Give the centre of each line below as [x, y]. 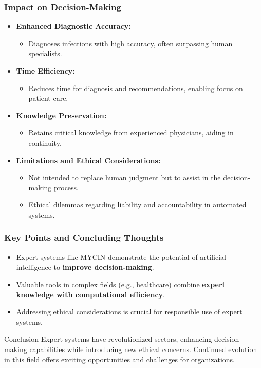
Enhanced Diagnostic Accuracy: [73, 26]
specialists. [45, 53]
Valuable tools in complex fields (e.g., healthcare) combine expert [121, 284]
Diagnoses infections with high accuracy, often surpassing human [130, 43]
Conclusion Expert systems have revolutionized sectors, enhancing [108, 339]
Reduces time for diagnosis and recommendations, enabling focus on [136, 88]
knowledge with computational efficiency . [90, 294]
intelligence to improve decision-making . [85, 267]
